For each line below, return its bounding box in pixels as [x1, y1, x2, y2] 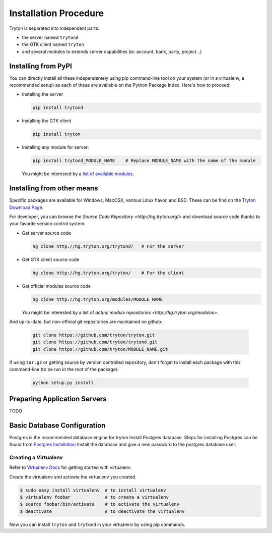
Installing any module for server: [22, 144, 89, 150]
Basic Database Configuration [9, 421, 106, 430]
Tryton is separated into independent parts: [9, 25, 100, 31]
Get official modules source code [22, 283, 91, 289]
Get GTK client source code [22, 256, 80, 262]
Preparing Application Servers [9, 394, 107, 403]
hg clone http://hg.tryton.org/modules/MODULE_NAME [32, 296, 163, 302]
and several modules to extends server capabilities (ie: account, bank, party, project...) [22, 48, 202, 55]
